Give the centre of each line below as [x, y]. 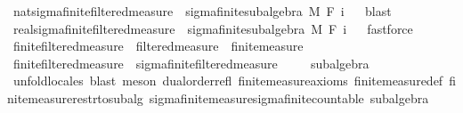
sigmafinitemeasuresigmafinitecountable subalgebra [289, 97]
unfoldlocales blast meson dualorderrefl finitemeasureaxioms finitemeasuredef [228, 81]
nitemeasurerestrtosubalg [75, 97]
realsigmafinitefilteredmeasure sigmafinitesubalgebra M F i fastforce [213, 28]
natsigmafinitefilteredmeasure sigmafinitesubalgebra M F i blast [202, 11]
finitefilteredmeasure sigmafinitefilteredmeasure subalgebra [191, 63]
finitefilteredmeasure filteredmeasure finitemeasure [158, 46]
